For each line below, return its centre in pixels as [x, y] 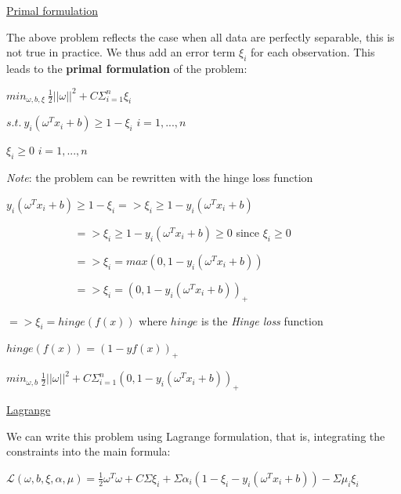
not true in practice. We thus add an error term [121, 52]
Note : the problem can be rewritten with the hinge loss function [160, 178]
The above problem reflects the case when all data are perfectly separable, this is [200, 36]
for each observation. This [313, 52]
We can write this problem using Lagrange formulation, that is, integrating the [196, 436]
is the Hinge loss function [262, 320]
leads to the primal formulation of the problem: [127, 68]
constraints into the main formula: [89, 451]
